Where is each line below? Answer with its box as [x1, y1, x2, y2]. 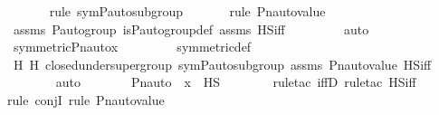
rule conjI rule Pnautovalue [7, 90, 165, 109]
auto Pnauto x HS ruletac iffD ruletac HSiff [55, 72, 416, 91]
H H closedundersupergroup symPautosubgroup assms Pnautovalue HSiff [13, 54, 432, 73]
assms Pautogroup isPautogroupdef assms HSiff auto [13, 19, 369, 38]
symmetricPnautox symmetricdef [13, 37, 252, 56]
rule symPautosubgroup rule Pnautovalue [49, 2, 326, 20]
